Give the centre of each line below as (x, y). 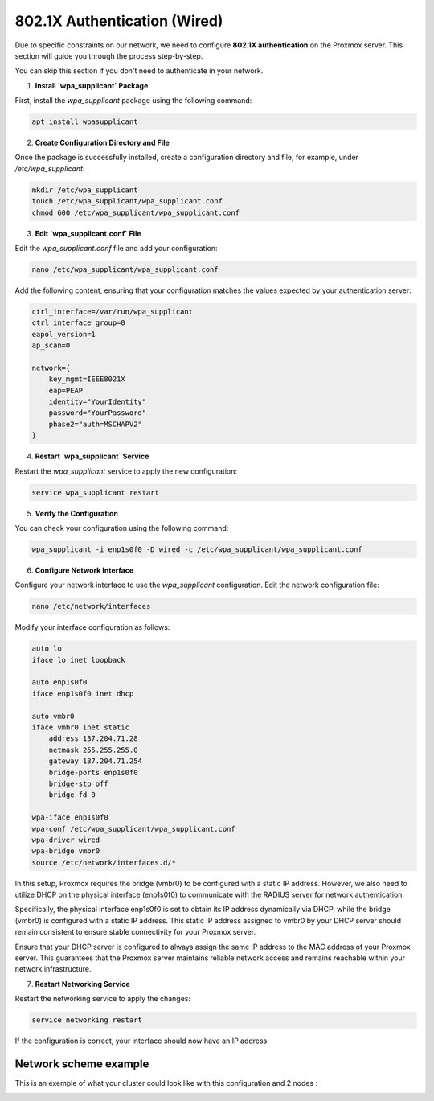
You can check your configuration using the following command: (122, 528)
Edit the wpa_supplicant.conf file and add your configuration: (116, 248)
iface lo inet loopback (79, 660)
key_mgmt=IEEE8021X (87, 379)
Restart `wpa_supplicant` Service (92, 456)
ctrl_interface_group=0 (79, 323)
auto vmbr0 (53, 716)
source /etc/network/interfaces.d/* (104, 862)
